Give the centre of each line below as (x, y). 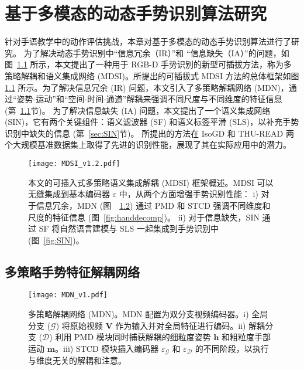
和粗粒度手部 (246, 337)
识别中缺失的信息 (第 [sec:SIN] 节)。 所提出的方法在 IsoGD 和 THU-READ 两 (149, 133)
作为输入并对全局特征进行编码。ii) (181, 325)
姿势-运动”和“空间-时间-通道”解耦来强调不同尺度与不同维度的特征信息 (149, 99)
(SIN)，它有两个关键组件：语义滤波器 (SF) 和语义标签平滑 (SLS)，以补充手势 (152, 122)
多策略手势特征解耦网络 (72, 271)
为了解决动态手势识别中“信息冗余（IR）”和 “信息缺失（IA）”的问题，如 (156, 52)
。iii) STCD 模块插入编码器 (107, 348)
